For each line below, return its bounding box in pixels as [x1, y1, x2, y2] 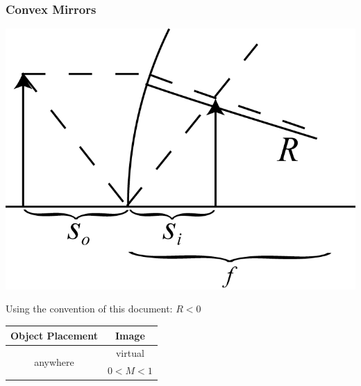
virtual [115, 346, 144, 360]
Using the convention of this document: [6, 301, 173, 316]
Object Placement [10, 328, 98, 342]
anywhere [34, 354, 74, 369]
